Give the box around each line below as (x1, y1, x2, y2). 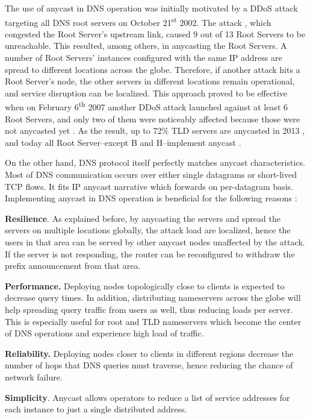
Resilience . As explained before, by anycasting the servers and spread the (5, 212, 281, 224)
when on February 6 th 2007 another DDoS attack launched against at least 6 (5, 99, 288, 113)
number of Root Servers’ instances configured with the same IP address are (5, 51, 282, 64)
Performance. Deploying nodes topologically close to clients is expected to (5, 279, 285, 292)
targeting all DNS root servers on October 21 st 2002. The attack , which (5, 14, 271, 28)
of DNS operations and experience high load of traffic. (5, 327, 204, 339)
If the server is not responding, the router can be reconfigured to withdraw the (5, 247, 295, 260)
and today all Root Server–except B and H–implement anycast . (5, 136, 241, 148)
